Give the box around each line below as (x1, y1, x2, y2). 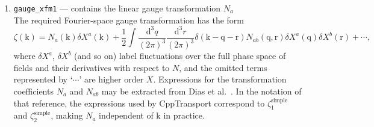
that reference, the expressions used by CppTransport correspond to (13, 96, 265, 109)
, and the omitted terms (179, 61, 267, 73)
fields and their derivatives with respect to (13, 61, 170, 73)
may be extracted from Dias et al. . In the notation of (101, 84, 302, 97)
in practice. (163, 109, 205, 122)
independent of (99, 109, 154, 122)
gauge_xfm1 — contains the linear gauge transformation (13, 2, 221, 14)
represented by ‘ (13, 73, 73, 85)
